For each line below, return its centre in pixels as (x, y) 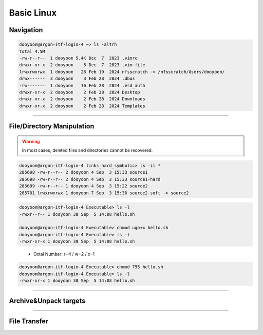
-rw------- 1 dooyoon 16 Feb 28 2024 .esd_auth (82, 85)
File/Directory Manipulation (52, 126)
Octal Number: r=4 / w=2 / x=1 (64, 254)
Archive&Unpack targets (47, 301)
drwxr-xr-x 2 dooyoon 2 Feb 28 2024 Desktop (80, 92)
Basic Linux (33, 13)
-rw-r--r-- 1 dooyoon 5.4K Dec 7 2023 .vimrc (78, 58)
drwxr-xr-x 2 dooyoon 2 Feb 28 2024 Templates (82, 106)
